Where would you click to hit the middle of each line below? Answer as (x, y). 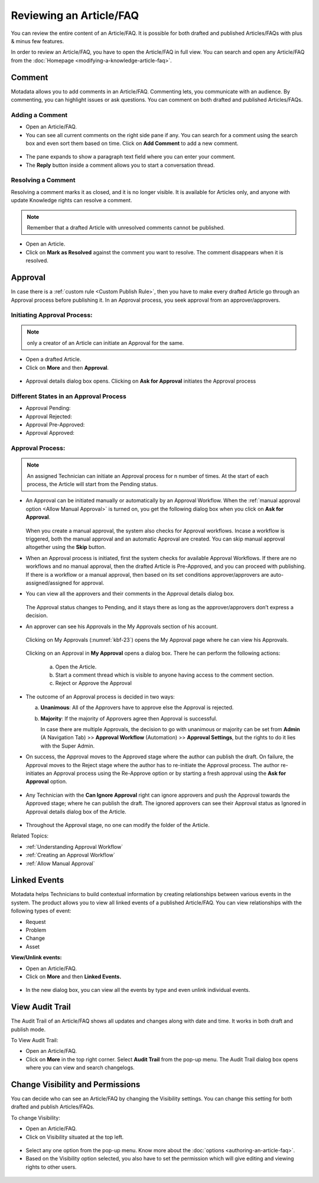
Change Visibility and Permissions (76, 1085)
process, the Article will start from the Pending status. (92, 484)
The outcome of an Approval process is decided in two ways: (100, 696)
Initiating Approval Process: (52, 315)
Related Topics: (30, 836)
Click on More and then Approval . (67, 367)
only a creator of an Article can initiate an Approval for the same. (105, 342)
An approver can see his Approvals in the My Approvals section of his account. (122, 626)
